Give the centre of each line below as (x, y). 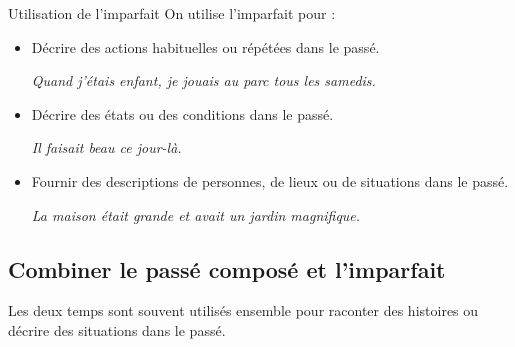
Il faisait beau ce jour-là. (106, 147)
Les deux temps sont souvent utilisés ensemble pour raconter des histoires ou (243, 310)
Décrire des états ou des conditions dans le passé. (182, 113)
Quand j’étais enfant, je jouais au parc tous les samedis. (203, 80)
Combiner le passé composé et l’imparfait (227, 268)
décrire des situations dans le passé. (117, 329)
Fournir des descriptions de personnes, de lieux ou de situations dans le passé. (270, 180)
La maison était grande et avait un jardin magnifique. (196, 214)
